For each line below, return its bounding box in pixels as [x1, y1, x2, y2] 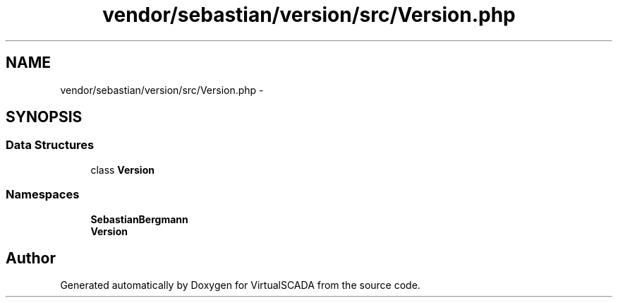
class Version [90, 163, 154, 176]
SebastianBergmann [90, 213, 188, 225]
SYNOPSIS [6, 108, 83, 126]
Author [6, 249, 56, 267]
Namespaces [6, 187, 80, 202]
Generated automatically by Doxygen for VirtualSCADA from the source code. [60, 279, 420, 292]
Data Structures [6, 138, 95, 153]
